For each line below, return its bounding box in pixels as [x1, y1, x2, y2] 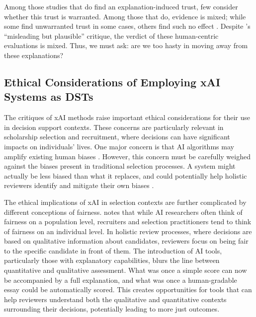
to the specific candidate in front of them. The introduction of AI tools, [4, 245, 222, 255]
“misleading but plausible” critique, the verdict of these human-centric [4, 30, 219, 41]
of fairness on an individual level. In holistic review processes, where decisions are [4, 226, 252, 236]
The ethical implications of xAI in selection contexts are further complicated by [4, 196, 247, 207]
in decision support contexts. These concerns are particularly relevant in [4, 122, 224, 132]
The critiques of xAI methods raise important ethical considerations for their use [4, 112, 250, 123]
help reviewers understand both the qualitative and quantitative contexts [4, 294, 227, 304]
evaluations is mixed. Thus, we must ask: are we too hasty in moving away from [4, 40, 248, 51]
